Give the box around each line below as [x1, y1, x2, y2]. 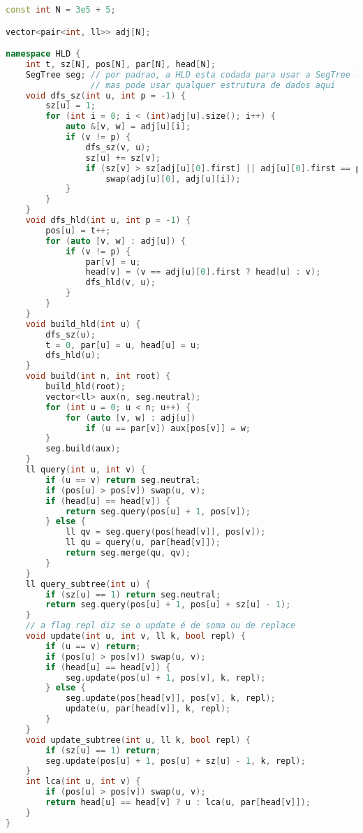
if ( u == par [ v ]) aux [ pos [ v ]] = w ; [85, 423, 251, 433]
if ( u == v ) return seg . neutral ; [45, 475, 201, 485]
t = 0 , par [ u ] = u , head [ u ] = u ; [45, 340, 201, 350]
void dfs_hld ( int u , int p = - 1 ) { [25, 215, 191, 226]
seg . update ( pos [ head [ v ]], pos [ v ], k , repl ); [65, 693, 276, 704]
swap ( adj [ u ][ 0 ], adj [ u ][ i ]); [105, 173, 241, 184]
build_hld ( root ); [45, 382, 126, 392]
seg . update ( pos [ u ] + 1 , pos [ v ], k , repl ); [65, 672, 266, 683]
